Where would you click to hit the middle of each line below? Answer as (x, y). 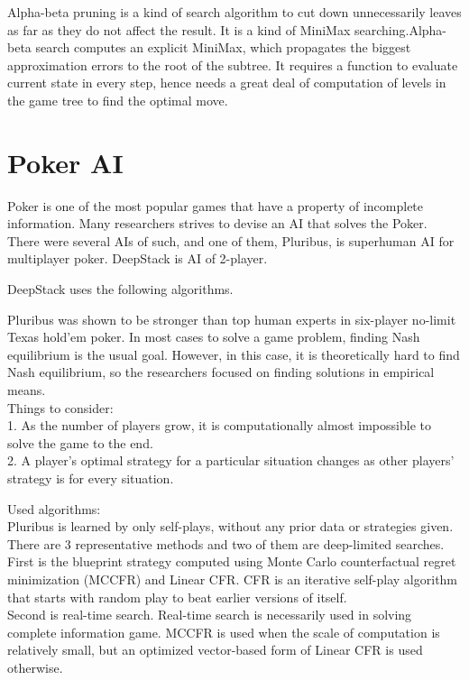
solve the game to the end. (80, 442)
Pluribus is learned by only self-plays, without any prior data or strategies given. (230, 526)
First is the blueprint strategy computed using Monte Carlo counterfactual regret (232, 561)
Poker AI (65, 162)
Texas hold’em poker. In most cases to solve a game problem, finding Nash (214, 337)
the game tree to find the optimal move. (118, 100)
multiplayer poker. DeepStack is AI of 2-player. (138, 258)
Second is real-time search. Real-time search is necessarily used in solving (210, 615)
